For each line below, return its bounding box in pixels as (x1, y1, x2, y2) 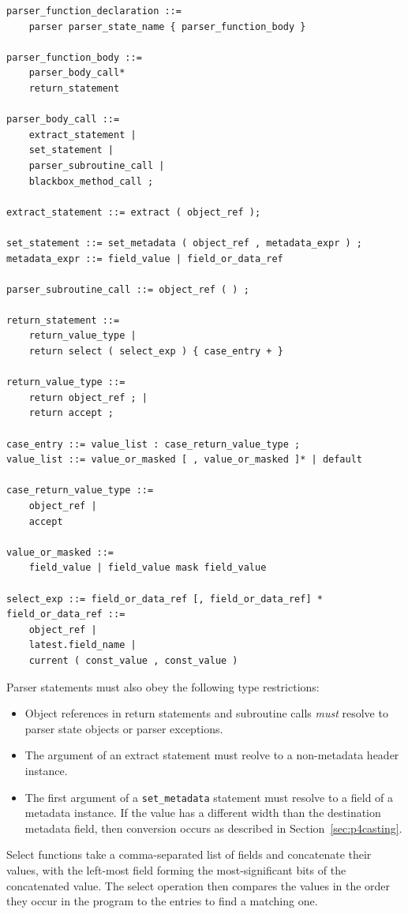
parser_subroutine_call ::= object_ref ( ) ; (6, 283, 249, 295)
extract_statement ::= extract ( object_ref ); (6, 206, 261, 218)
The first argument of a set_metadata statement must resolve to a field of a (24, 789, 394, 805)
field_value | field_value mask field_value (28, 562, 267, 574)
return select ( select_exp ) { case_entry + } (28, 346, 283, 358)
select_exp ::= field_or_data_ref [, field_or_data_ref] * (6, 593, 323, 605)
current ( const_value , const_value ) (28, 654, 238, 666)
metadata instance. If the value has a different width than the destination (24, 804, 381, 821)
